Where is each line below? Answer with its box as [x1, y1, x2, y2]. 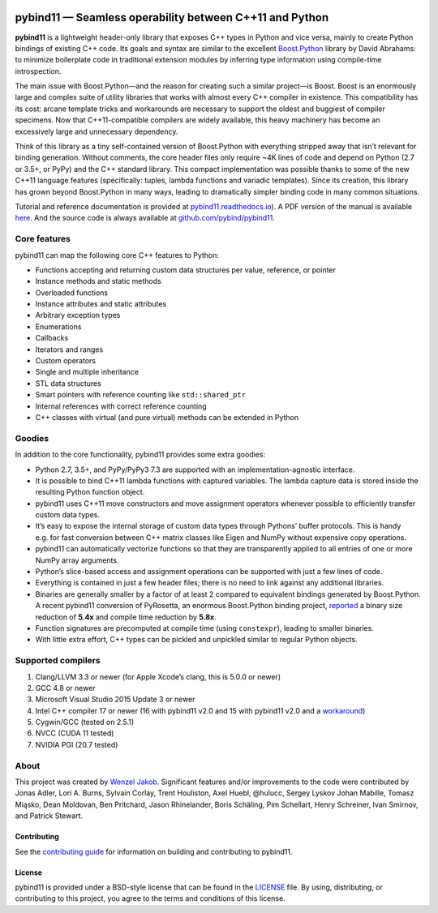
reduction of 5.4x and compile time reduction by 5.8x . [35, 612, 217, 622]
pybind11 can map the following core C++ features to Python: [15, 250, 219, 259]
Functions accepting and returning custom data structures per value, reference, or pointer [35, 264, 337, 275]
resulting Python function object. [35, 487, 145, 497]
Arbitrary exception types [35, 311, 121, 320]
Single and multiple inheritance [35, 367, 140, 377]
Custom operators [35, 356, 97, 366]
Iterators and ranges [35, 345, 104, 354]
